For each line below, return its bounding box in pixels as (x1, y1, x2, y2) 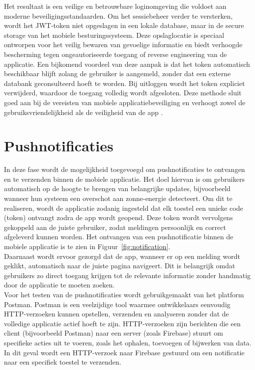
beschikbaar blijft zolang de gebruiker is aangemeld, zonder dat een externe (4, 68, 231, 79)
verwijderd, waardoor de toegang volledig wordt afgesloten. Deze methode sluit (4, 87, 242, 98)
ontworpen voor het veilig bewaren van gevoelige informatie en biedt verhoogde (4, 39, 243, 50)
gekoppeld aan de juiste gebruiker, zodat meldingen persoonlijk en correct (4, 222, 226, 232)
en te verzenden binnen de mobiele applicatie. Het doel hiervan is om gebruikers (4, 173, 245, 184)
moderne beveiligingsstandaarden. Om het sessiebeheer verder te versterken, (4, 10, 233, 21)
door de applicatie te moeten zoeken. (4, 280, 115, 290)
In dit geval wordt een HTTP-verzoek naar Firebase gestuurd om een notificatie (4, 347, 245, 357)
